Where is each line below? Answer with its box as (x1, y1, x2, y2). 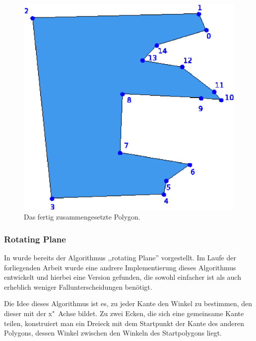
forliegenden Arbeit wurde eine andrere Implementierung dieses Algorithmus (4, 262, 236, 272)
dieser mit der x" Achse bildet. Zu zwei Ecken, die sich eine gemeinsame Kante (4, 308, 244, 319)
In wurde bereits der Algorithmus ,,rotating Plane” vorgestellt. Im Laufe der (4, 252, 236, 263)
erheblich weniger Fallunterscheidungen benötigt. (4, 281, 152, 292)
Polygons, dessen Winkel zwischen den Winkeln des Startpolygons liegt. (4, 328, 222, 338)
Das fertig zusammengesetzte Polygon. (24, 212, 140, 222)
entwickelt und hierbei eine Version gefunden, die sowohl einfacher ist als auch (4, 272, 241, 282)
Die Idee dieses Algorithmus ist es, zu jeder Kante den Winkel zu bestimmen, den (4, 298, 253, 309)
